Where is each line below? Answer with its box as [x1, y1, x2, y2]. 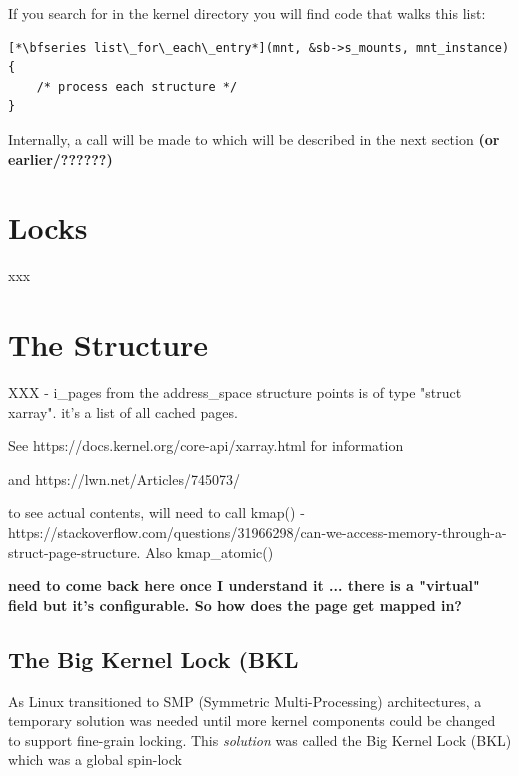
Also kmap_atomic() [145, 541, 274, 562]
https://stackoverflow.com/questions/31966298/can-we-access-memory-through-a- [8, 521, 507, 542]
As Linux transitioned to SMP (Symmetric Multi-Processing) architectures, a [8, 690, 482, 711]
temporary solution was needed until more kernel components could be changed [8, 710, 496, 731]
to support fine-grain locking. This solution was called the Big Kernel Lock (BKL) [8, 729, 512, 750]
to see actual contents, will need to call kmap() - [8, 502, 305, 523]
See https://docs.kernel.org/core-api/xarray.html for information [8, 435, 404, 456]
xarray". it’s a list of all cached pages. [8, 401, 238, 422]
